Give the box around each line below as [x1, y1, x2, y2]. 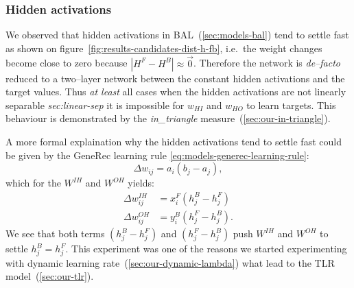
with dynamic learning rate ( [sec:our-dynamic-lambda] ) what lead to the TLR [5, 255, 335, 269]
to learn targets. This [246, 97, 336, 112]
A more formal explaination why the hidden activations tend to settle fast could [5, 134, 342, 148]
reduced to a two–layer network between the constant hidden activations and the [5, 71, 345, 85]
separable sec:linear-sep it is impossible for [5, 97, 185, 112]
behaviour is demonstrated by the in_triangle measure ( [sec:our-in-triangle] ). [5, 111, 331, 125]
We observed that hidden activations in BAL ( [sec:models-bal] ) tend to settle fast [5, 27, 349, 42]
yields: [128, 176, 154, 190]
